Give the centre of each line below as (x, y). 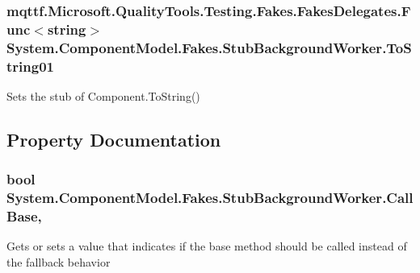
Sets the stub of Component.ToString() (103, 95)
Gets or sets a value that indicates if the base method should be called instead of (207, 246)
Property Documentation (114, 139)
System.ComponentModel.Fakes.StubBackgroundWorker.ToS (209, 47)
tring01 (30, 66)
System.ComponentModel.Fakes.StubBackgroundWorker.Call (210, 198)
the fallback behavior (59, 262)
